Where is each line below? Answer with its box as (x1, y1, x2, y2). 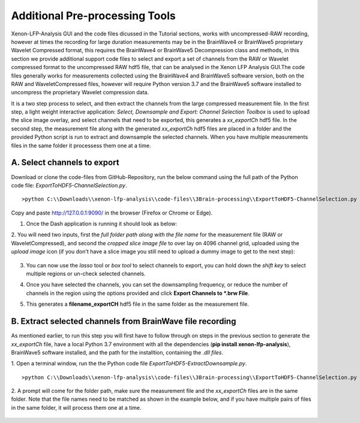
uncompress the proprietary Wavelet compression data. (11, 89, 149, 96)
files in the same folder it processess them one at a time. (11, 142, 151, 149)
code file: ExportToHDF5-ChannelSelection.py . (11, 181, 127, 189)
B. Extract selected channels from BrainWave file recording (11, 316, 236, 327)
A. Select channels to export (11, 157, 119, 168)
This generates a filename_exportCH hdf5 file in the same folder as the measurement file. (26, 300, 249, 308)
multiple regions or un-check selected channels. (26, 270, 146, 278)
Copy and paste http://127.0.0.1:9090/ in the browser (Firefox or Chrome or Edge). (11, 209, 213, 216)
